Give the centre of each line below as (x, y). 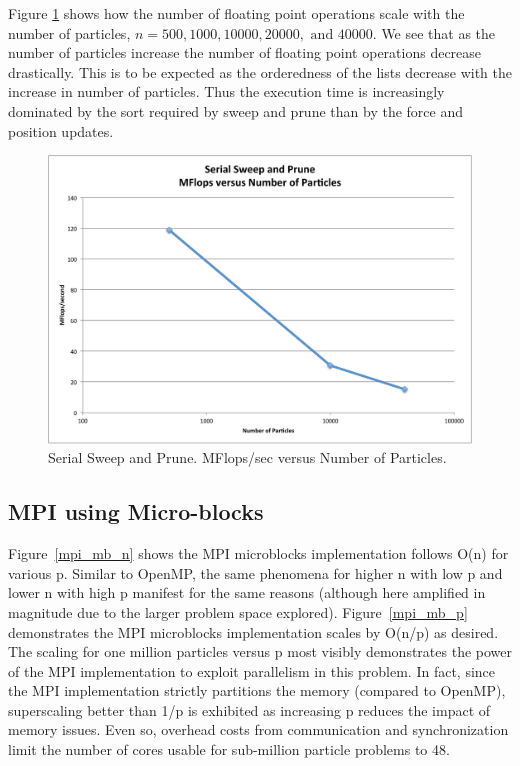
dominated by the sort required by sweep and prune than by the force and (235, 110)
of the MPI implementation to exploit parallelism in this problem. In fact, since (252, 670)
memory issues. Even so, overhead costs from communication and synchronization (258, 729)
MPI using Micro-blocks (136, 511)
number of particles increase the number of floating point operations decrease (245, 52)
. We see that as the (434, 32)
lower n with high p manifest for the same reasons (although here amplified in (247, 592)
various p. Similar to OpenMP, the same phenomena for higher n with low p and (255, 572)
